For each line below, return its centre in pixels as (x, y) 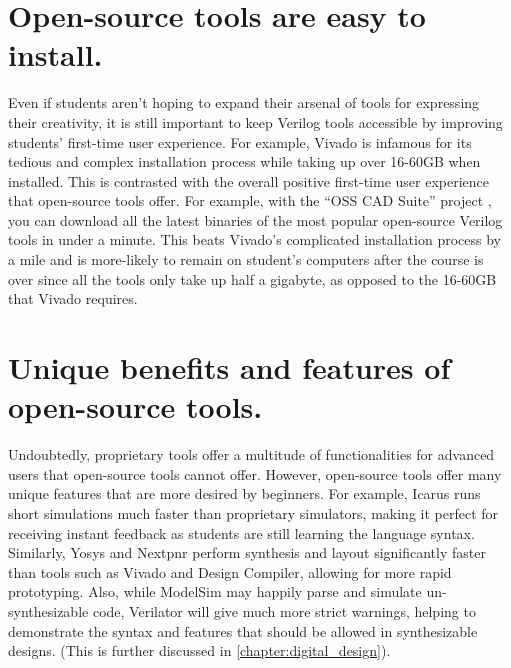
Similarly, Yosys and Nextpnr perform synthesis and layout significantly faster (247, 552)
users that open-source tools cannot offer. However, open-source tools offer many (255, 473)
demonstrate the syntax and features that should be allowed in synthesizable (243, 630)
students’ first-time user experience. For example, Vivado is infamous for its (240, 141)
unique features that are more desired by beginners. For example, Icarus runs (244, 493)
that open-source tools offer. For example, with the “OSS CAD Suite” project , (250, 200)
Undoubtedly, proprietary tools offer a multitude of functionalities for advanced (251, 454)
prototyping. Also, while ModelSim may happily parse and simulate (215, 591)
